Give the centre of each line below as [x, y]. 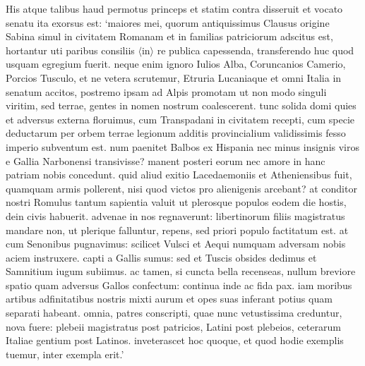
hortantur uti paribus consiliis [70, 50]
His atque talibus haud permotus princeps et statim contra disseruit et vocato [174, 8]
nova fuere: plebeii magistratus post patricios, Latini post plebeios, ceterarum [173, 326]
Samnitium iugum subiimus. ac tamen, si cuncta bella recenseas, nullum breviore [181, 271]
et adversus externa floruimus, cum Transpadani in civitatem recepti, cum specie [180, 119]
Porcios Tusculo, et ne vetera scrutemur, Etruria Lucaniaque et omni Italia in [174, 77]
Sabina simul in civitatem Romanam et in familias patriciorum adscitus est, [169, 36]
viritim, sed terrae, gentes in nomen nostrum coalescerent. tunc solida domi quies [181, 105]
